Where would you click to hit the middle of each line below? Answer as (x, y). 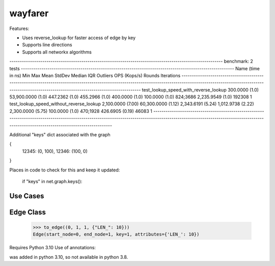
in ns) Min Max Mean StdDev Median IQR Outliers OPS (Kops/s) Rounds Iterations (95, 75)
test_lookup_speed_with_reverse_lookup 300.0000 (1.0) (200, 90)
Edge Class (28, 212)
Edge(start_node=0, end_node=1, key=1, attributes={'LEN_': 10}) (116, 234)
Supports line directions (47, 45)
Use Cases (27, 196)
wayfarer (29, 13)
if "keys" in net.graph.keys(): (52, 181)
